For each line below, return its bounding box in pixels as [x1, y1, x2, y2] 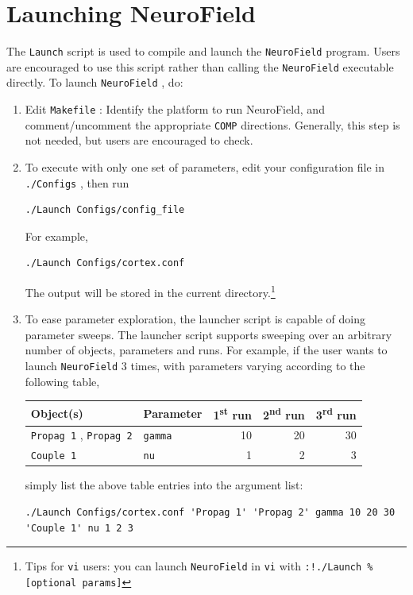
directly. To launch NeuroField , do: [6, 74, 183, 91]
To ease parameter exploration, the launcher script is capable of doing [25, 311, 365, 327]
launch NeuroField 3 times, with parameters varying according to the [25, 357, 365, 374]
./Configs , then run [25, 174, 129, 191]
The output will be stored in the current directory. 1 [25, 282, 276, 300]
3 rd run [315, 404, 357, 423]
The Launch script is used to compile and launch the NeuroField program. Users [6, 43, 400, 60]
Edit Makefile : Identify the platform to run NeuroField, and [25, 101, 325, 118]
